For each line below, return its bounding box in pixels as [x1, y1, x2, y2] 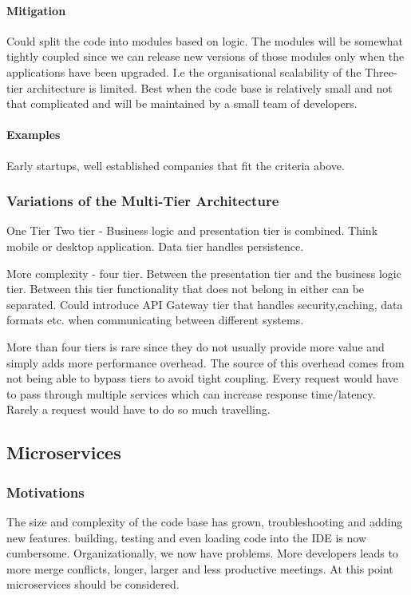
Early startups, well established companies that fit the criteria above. [6, 157, 345, 173]
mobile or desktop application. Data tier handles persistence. [6, 237, 304, 254]
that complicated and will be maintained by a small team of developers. [6, 95, 358, 112]
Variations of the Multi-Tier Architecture [6, 191, 279, 211]
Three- [365, 63, 397, 80]
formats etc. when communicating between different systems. [6, 311, 304, 328]
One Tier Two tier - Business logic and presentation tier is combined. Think [6, 222, 378, 239]
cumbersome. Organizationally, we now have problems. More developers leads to [6, 545, 398, 561]
